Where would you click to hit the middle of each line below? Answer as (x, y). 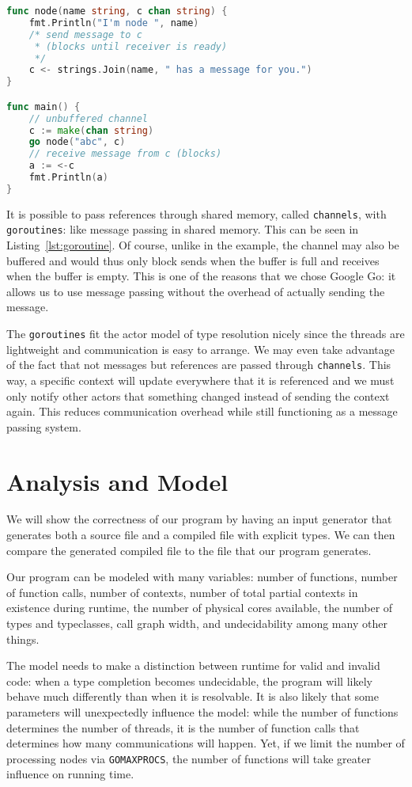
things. (23, 639)
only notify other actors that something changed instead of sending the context (198, 395)
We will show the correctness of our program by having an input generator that (199, 519)
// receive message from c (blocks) (125, 154)
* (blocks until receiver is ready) (131, 46)
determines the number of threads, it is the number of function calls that (183, 727)
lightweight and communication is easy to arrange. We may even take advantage (200, 349)
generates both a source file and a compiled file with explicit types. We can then (201, 535)
